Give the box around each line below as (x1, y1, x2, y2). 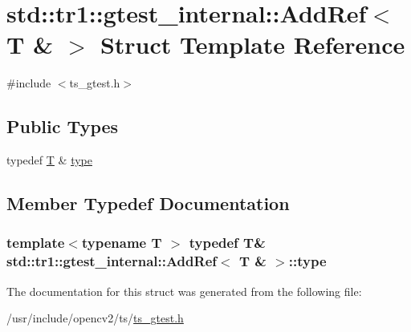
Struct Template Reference (100, 28, 405, 61)
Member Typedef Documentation (6, 191, 290, 216)
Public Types (6, 114, 119, 139)
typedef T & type (6, 152, 92, 168)
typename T (81, 233, 162, 253)
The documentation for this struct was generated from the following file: (6, 282, 362, 299)
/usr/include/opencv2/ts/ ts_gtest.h (6, 310, 184, 326)
